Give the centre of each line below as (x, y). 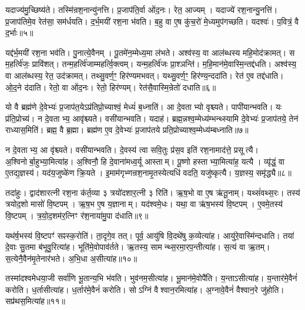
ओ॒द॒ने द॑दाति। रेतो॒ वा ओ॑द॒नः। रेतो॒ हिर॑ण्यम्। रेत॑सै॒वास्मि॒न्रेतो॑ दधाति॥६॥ (111, 87)
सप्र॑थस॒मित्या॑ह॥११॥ (35, 301)
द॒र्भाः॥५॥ (19, 33)
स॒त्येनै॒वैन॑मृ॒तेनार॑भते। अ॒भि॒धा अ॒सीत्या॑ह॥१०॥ (71, 258)
